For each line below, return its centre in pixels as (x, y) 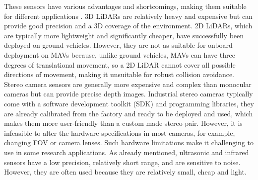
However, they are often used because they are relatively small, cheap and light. (125, 172)
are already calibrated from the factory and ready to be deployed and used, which (129, 113)
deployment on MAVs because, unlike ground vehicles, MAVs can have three (120, 54)
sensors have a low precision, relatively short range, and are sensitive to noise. (122, 162)
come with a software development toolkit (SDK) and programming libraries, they (129, 103)
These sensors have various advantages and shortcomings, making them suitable (125, 6)
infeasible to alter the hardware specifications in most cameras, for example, (120, 133)
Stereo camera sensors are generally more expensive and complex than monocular (128, 84)
